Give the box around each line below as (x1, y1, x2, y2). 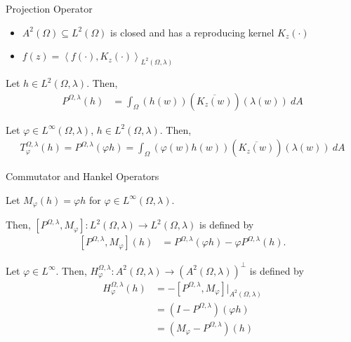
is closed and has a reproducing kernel (110, 25, 274, 39)
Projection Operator (6, 1, 93, 15)
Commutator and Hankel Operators (6, 169, 159, 184)
